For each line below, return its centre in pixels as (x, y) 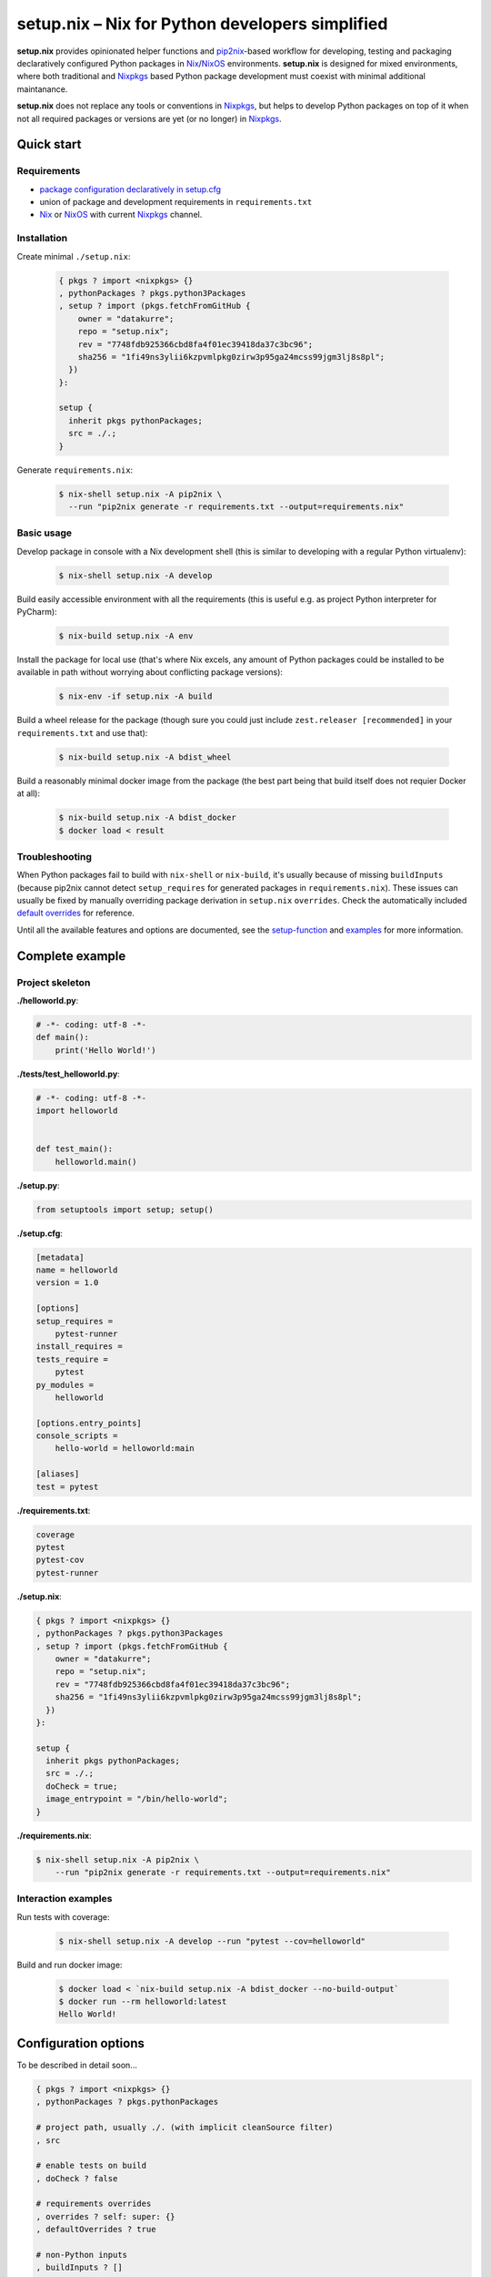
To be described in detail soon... (77, 2065)
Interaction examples (65, 1899)
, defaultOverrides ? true (96, 2230)
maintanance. (42, 89)
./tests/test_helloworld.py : (68, 1074)
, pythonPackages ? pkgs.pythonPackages (127, 2102)
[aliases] (58, 1474)
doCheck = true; (82, 1786)
